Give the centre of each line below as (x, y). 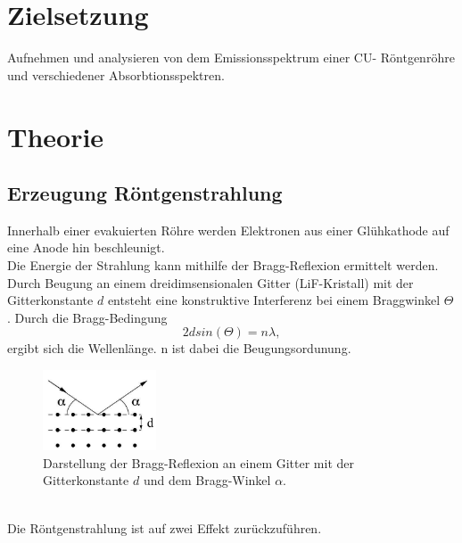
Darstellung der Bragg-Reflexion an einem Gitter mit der (199, 462)
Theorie (56, 136)
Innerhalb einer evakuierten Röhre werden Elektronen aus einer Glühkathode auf (228, 230)
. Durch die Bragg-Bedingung (87, 317)
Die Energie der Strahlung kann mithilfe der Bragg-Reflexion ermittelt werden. (223, 265)
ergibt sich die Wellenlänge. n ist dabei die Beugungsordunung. (179, 348)
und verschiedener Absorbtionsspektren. (116, 74)
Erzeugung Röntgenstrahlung (145, 193)
